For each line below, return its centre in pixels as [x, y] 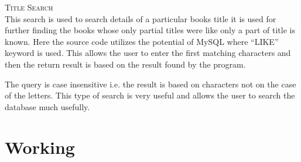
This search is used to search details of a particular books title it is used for [141, 18]
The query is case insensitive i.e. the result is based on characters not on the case [150, 84]
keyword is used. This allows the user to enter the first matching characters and [148, 53]
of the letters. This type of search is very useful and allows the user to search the [150, 95]
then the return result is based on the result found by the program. [125, 64]
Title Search [29, 7]
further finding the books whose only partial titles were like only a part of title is [150, 30]
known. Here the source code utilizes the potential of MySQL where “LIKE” [142, 41]
